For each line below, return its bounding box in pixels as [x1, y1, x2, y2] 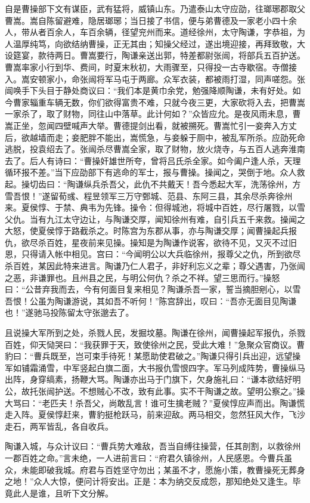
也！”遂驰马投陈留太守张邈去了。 [5, 306, 134, 319]
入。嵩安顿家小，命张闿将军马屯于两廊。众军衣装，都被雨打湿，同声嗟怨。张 [5, 72, 305, 85]
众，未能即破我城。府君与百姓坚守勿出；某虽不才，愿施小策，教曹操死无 [5, 463, 289, 476]
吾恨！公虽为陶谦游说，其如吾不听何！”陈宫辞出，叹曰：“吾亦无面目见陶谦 [5, 294, 297, 307]
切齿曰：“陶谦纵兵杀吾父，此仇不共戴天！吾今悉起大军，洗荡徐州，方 [29, 177, 301, 190]
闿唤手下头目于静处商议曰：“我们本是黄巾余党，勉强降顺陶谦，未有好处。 [5, 84, 293, 97]
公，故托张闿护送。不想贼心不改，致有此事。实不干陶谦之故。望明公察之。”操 [5, 385, 305, 397]
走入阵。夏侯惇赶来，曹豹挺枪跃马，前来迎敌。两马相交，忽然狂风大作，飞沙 [5, 408, 305, 421]
